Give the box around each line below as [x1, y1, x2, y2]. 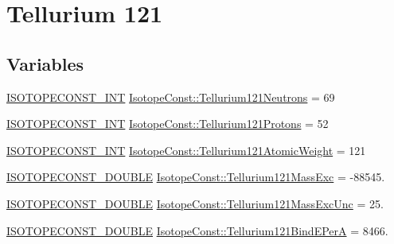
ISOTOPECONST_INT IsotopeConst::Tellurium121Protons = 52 [6, 115, 329, 132]
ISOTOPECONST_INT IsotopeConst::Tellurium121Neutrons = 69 [6, 88, 335, 105]
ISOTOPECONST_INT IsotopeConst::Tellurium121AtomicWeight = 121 [6, 141, 366, 158]
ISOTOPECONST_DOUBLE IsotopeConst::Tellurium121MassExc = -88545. [6, 168, 385, 185]
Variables [6, 51, 84, 76]
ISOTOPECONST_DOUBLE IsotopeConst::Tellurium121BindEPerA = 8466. [6, 222, 388, 238]
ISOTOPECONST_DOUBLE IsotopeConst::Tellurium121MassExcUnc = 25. [6, 195, 384, 211]
